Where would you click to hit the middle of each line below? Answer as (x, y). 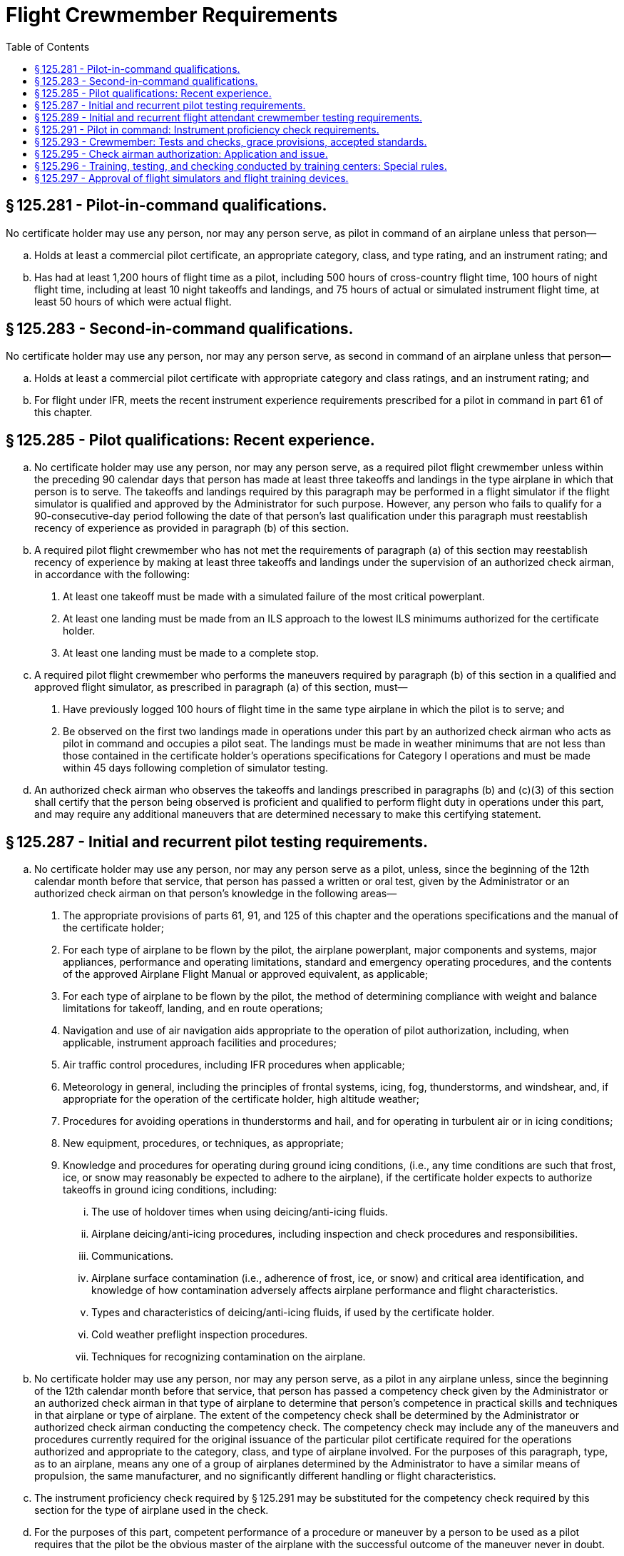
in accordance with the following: (112, 575)
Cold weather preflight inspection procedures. (200, 1335)
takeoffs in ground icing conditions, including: (170, 1190)
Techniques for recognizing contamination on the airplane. (229, 1357)
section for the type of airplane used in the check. (152, 1510)
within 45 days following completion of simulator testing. (196, 768)
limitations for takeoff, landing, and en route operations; (193, 1009)
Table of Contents (48, 46)
